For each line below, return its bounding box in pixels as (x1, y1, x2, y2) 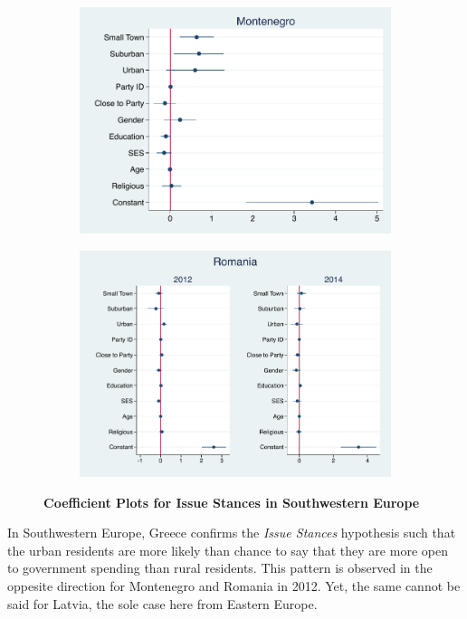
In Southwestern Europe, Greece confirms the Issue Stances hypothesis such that (7, 523, 456, 542)
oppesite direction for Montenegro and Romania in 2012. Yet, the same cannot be (7, 576, 461, 595)
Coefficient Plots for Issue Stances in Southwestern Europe (43, 492, 420, 511)
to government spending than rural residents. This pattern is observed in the (7, 558, 433, 577)
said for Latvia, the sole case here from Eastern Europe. (7, 594, 318, 613)
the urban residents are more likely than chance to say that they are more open (7, 540, 448, 559)
